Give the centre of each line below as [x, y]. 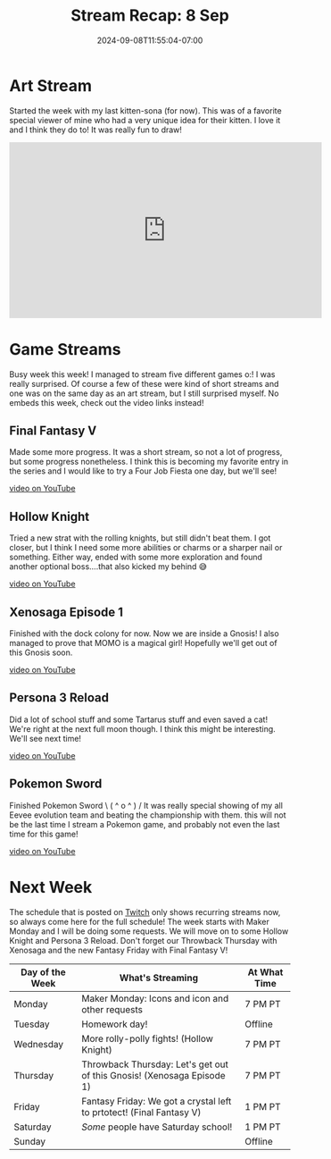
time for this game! [44, 834]
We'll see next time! [46, 738]
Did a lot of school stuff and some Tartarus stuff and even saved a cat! [139, 719]
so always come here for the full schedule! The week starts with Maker [139, 921]
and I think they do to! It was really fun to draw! [96, 130]
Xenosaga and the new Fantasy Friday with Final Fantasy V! [119, 950]
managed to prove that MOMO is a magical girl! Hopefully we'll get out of [144, 643]
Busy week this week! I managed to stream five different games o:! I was [142, 374]
